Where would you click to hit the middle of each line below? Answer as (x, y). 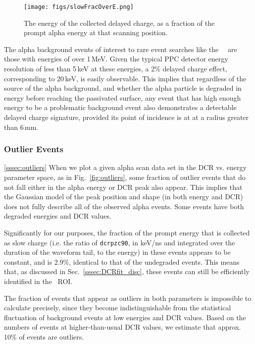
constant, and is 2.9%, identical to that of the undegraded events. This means (122, 261)
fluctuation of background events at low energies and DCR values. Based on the (125, 317)
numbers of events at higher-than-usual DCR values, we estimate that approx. (123, 327)
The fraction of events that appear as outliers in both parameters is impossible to (128, 298)
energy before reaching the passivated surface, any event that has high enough (123, 97)
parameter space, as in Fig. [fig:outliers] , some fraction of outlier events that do (125, 177)
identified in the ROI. (38, 281)
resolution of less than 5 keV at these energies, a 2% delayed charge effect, (116, 69)
